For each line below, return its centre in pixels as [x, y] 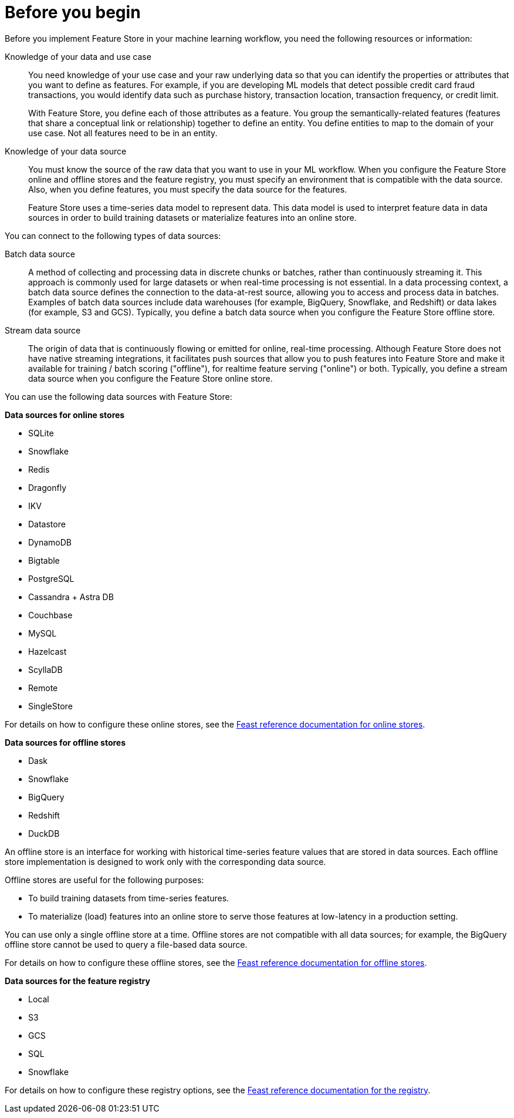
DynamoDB [50, 542]
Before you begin [73, 12]
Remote [43, 688]
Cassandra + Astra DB [71, 597]
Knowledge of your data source [66, 151]
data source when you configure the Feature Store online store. [151, 378]
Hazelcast [48, 651]
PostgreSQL [51, 578]
